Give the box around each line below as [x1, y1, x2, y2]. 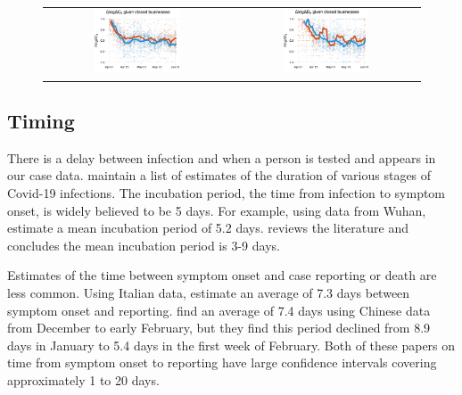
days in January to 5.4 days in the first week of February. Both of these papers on [7, 335, 456, 354]
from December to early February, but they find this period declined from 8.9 [7, 318, 431, 337]
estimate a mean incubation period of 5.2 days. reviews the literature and [7, 218, 408, 237]
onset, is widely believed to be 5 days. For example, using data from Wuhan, [7, 201, 426, 219]
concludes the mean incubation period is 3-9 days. [7, 235, 280, 254]
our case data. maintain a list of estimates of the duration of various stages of [7, 166, 432, 185]
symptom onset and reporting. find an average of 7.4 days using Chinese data [7, 300, 431, 319]
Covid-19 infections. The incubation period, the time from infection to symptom [7, 183, 446, 202]
